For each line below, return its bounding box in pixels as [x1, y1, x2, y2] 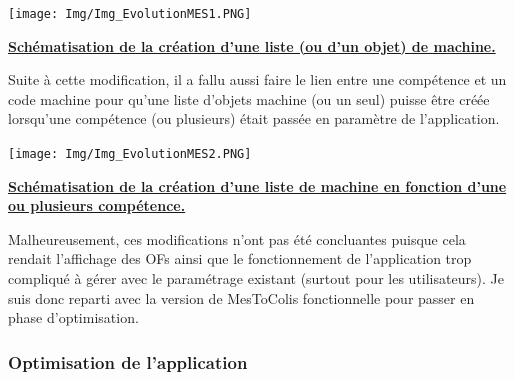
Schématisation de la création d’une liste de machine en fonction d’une [8, 175, 507, 196]
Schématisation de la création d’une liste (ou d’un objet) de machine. [8, 35, 496, 56]
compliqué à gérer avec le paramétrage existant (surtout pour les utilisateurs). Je [8, 268, 504, 289]
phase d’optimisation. [8, 307, 139, 328]
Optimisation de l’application [8, 349, 248, 374]
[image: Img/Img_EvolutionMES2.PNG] [8, 147, 252, 162]
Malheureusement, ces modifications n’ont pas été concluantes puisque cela [8, 228, 466, 249]
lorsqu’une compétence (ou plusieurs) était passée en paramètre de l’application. [8, 108, 500, 129]
